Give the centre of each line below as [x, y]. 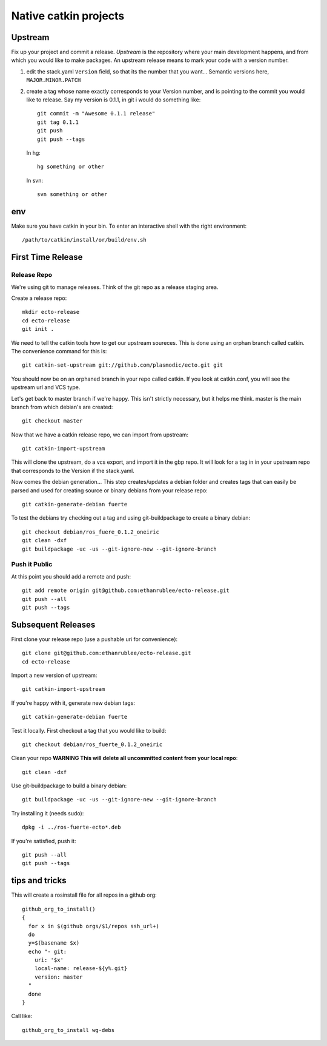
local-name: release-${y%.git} [81, 969]
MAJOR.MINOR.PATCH [54, 80]
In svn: [35, 180]
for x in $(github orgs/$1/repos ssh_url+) [94, 926]
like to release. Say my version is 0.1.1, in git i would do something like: [114, 100]
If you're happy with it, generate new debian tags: [73, 703]
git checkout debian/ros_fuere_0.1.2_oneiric [91, 532]
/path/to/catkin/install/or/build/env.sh [84, 240]
